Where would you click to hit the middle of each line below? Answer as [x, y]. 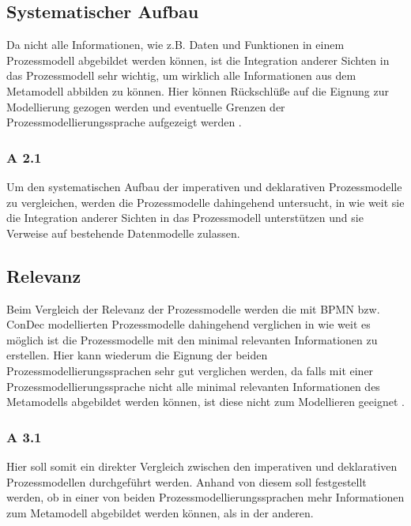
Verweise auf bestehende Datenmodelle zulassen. [123, 233]
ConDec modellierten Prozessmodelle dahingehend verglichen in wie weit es [189, 324]
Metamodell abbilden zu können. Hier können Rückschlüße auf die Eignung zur [198, 90]
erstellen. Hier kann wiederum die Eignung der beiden [137, 355]
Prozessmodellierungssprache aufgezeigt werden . [124, 122]
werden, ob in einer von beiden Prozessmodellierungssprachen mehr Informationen [205, 497]
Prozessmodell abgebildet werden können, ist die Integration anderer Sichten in [198, 60]
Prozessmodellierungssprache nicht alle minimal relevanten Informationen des [193, 386]
